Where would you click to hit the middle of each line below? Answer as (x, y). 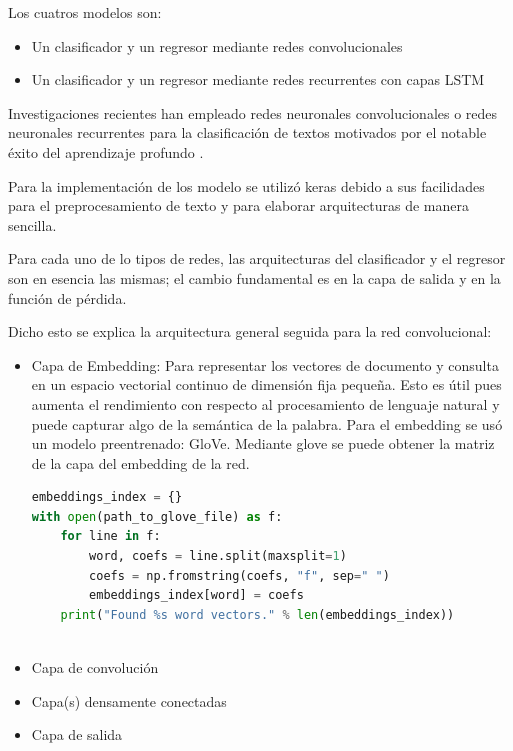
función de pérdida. (67, 297)
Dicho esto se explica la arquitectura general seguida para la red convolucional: (250, 331)
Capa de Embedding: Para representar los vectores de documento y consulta (265, 364)
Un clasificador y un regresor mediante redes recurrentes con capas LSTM (258, 79)
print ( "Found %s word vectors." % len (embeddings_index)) (257, 614)
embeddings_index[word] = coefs (196, 595)
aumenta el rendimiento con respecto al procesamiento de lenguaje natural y (265, 403)
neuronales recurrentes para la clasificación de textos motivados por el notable (247, 132)
